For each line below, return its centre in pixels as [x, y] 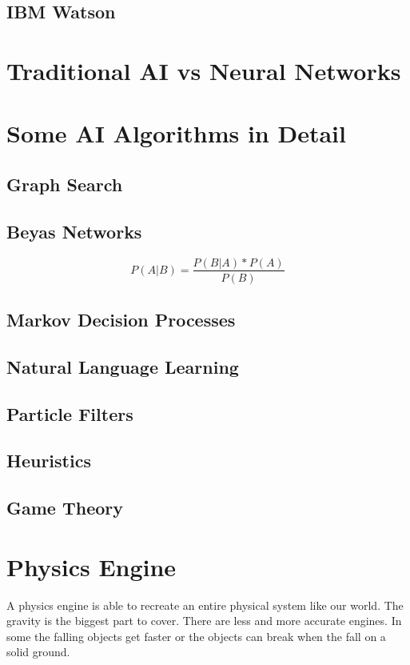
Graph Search [65, 184]
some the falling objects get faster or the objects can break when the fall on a [196, 636]
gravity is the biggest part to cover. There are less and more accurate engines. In [204, 621]
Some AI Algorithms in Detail [176, 133]
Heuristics [49, 461]
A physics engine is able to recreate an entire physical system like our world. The [205, 605]
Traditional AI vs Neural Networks [204, 70]
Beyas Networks [74, 231]
